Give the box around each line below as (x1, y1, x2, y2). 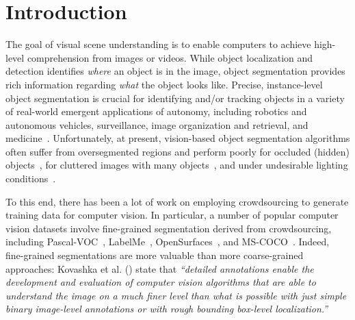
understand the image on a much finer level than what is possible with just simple (5, 288, 347, 302)
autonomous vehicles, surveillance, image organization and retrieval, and (5, 117, 308, 132)
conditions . (5, 171, 56, 186)
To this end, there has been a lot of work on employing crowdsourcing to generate (5, 194, 349, 208)
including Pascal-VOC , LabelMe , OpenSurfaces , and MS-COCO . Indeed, (5, 234, 330, 249)
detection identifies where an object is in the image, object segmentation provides (5, 64, 345, 78)
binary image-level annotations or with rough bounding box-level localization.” (5, 301, 328, 316)
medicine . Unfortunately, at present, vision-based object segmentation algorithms (5, 131, 350, 145)
